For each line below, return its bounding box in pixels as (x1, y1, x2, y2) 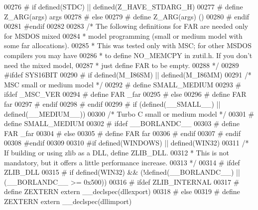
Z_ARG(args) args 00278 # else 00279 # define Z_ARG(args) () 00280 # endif (4, 11, 250, 21)
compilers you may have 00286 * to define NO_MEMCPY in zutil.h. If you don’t (4, 50, 253, 60)
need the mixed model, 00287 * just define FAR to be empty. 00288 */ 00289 (4, 60, 239, 70)
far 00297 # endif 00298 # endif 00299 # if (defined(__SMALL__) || (4, 98, 221, 109)
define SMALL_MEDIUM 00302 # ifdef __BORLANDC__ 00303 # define (4, 118, 240, 129)
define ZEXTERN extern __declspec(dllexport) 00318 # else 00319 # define (4, 186, 240, 197)
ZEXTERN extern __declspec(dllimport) (4, 196, 132, 206)
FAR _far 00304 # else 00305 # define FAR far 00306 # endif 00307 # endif (4, 128, 241, 138)
